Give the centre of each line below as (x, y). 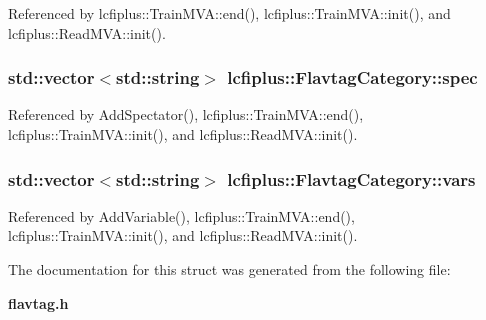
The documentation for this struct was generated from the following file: (229, 269)
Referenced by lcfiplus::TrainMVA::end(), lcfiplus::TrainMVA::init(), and (229, 13)
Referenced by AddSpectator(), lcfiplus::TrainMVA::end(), (186, 114)
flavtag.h (38, 302)
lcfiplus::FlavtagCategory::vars (351, 178)
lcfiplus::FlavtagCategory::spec (352, 77)
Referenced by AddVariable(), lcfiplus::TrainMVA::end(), (181, 215)
